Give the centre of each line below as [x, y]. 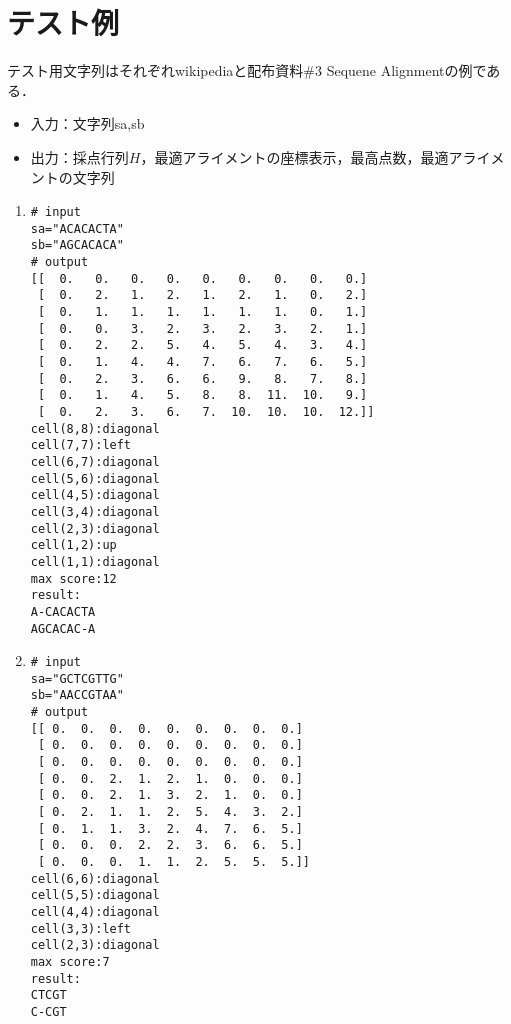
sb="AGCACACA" [77, 245]
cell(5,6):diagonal [95, 478]
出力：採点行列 [79, 156]
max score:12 [73, 578]
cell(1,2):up [73, 545]
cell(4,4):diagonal [95, 912]
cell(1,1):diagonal [95, 561]
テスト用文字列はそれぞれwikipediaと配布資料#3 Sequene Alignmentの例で [247, 70]
